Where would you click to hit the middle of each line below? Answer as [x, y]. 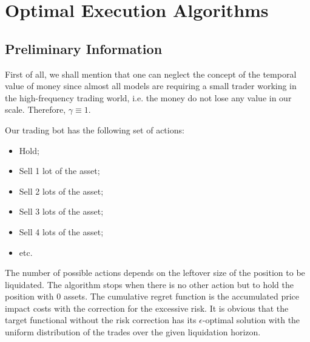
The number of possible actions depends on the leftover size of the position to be [155, 273]
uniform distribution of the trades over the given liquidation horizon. [133, 332]
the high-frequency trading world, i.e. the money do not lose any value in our [148, 97]
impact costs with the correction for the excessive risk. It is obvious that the [147, 308]
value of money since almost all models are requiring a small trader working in [151, 86]
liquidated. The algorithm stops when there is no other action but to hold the [149, 284]
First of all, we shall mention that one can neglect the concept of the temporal [151, 74]
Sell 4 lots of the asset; [61, 231]
